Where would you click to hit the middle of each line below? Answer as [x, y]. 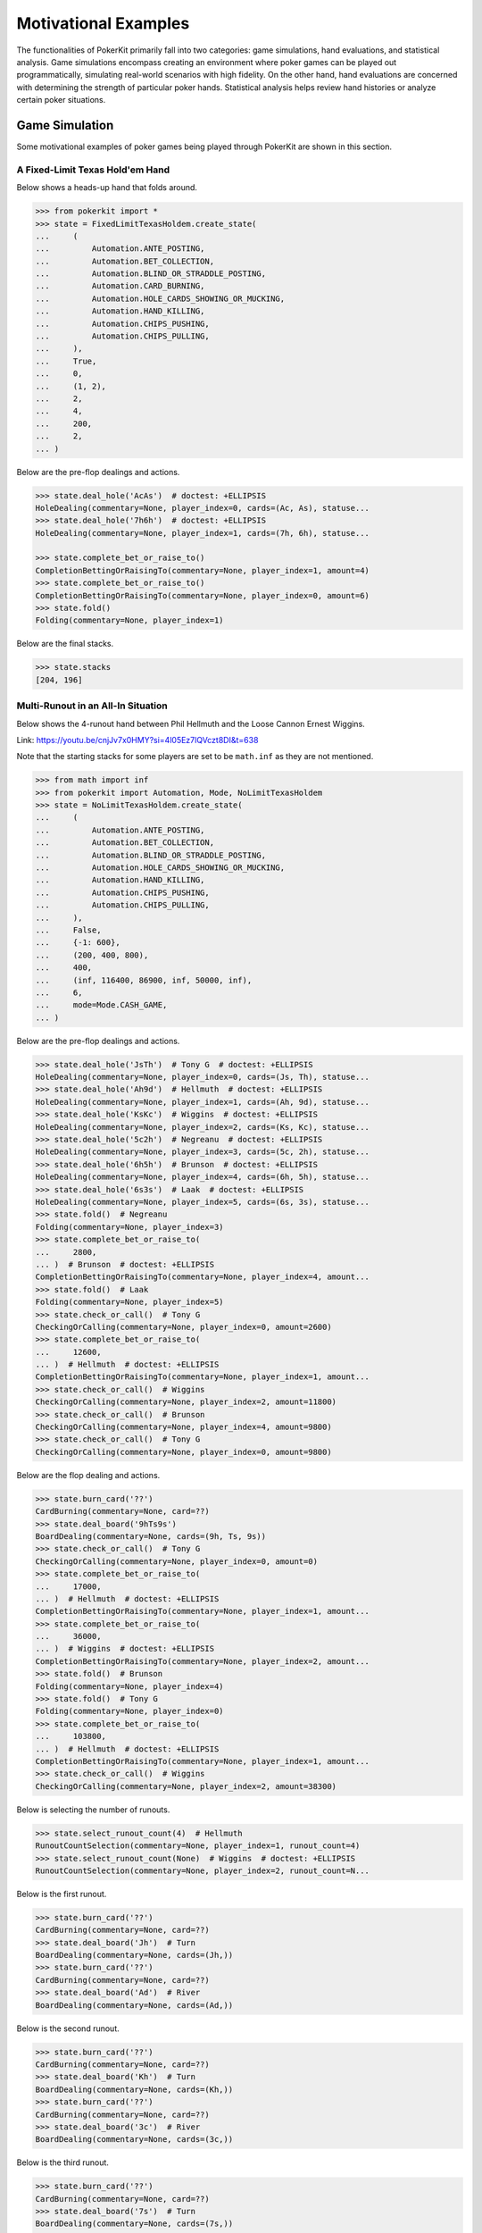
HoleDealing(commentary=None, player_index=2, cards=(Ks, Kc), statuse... [203, 1127]
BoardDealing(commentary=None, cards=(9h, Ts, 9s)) [151, 1536]
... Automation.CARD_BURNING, [120, 286]
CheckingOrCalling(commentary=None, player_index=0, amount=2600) [183, 1327]
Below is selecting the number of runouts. [93, 1810]
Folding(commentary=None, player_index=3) [129, 1227]
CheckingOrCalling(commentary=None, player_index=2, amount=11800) [186, 1402]
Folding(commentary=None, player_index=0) [129, 1711]
